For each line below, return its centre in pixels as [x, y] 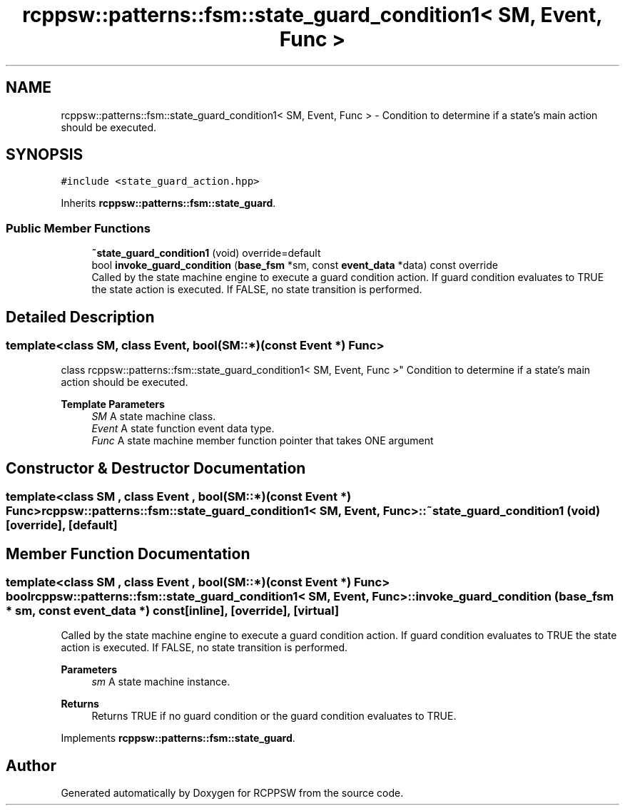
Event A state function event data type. [183, 429]
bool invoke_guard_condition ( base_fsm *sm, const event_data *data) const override [295, 265]
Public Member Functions [78, 228]
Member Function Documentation [128, 554]
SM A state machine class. [154, 417]
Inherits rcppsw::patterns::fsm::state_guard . [168, 203]
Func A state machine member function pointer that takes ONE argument [263, 441]
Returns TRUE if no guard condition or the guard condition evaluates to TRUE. [274, 716]
